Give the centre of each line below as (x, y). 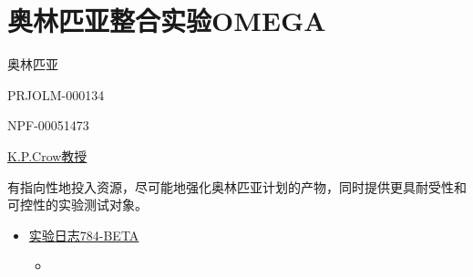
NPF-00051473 (48, 125)
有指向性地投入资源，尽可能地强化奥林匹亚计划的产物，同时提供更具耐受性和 (237, 186)
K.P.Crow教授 (47, 155)
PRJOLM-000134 (56, 94)
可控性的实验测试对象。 (77, 205)
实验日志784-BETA (84, 235)
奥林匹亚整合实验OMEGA (167, 21)
